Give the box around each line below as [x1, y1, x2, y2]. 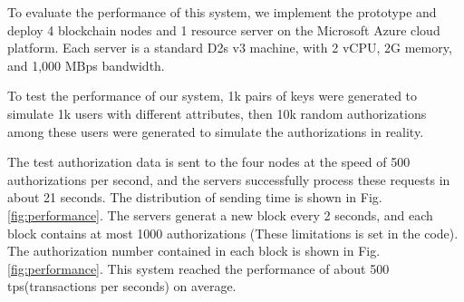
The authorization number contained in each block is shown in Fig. [7, 241, 381, 260]
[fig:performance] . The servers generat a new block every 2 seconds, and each [7, 205, 433, 224]
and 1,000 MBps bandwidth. [7, 55, 165, 74]
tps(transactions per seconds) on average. [7, 277, 237, 296]
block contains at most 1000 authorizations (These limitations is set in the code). [7, 223, 459, 242]
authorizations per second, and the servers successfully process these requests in [7, 170, 450, 189]
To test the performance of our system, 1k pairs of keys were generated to [7, 86, 418, 105]
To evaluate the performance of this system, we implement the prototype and [7, 3, 437, 21]
